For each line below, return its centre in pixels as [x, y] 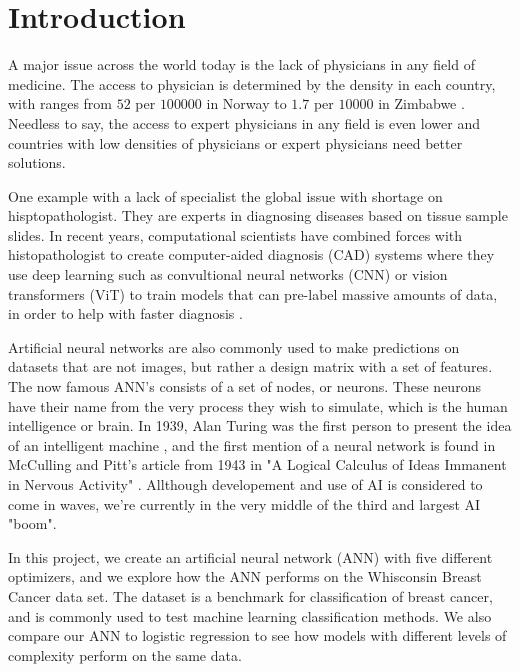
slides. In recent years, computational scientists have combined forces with [235, 234]
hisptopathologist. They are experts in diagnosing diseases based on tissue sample [258, 215]
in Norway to [246, 103]
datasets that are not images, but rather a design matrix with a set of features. [250, 366]
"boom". [32, 523]
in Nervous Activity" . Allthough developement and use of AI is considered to [245, 484]
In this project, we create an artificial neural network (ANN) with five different [250, 556]
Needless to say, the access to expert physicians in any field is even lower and [244, 122]
